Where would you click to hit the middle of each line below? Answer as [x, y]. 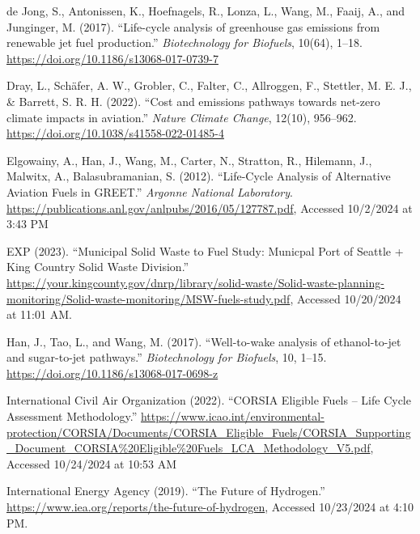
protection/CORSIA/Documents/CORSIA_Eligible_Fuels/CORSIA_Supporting [209, 432]
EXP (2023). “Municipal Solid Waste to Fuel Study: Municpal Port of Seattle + [205, 250]
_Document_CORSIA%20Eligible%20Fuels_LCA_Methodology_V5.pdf [189, 448]
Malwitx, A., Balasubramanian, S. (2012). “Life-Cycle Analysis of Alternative [199, 176]
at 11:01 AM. [39, 314]
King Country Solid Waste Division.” [98, 267]
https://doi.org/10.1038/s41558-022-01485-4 [115, 133]
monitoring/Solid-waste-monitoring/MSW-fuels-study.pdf [148, 298]
